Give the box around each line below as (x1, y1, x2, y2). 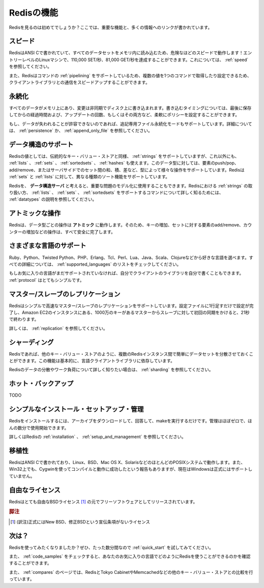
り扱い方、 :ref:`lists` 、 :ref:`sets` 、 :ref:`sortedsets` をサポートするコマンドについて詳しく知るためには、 (9, 189, 223, 195)
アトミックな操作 (9, 209, 61, 217)
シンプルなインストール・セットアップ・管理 (9, 405, 144, 414)
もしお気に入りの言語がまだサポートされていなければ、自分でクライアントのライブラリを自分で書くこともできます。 (9, 270, 244, 276)
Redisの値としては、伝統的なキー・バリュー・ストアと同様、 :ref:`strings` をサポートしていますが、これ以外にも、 (9, 153, 240, 159)
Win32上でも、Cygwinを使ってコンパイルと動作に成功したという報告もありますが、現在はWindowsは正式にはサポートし (9, 466, 253, 472)
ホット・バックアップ (9, 379, 73, 388)
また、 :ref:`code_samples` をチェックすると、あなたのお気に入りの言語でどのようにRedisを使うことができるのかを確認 (9, 553, 251, 559)
